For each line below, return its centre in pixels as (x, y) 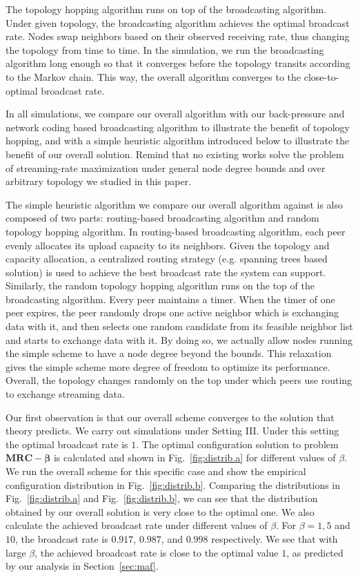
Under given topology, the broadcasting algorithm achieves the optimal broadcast (178, 22)
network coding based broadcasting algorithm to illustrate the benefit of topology (178, 127)
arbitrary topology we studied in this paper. (99, 181)
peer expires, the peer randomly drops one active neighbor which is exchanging (172, 312)
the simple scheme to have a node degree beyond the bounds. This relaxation (169, 353)
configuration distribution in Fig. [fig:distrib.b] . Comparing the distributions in (173, 484)
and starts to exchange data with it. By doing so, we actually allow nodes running (179, 339)
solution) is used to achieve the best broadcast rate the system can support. (166, 272)
